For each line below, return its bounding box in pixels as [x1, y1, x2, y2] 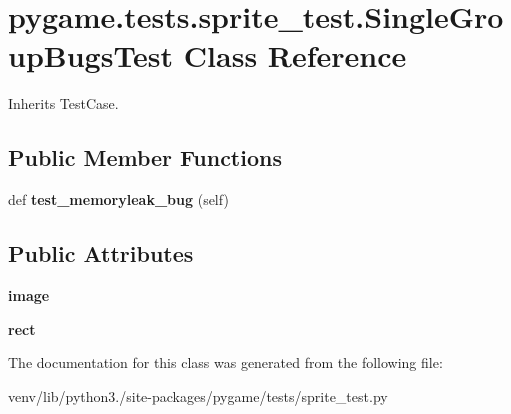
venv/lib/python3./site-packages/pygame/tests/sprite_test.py [8, 385, 388, 406]
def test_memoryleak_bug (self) [8, 189, 229, 210]
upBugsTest [8, 35, 174, 76]
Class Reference [183, 35, 407, 76]
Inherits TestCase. [8, 93, 119, 114]
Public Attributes [8, 238, 194, 269]
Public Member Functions [8, 142, 282, 173]
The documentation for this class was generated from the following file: [8, 352, 443, 373]
